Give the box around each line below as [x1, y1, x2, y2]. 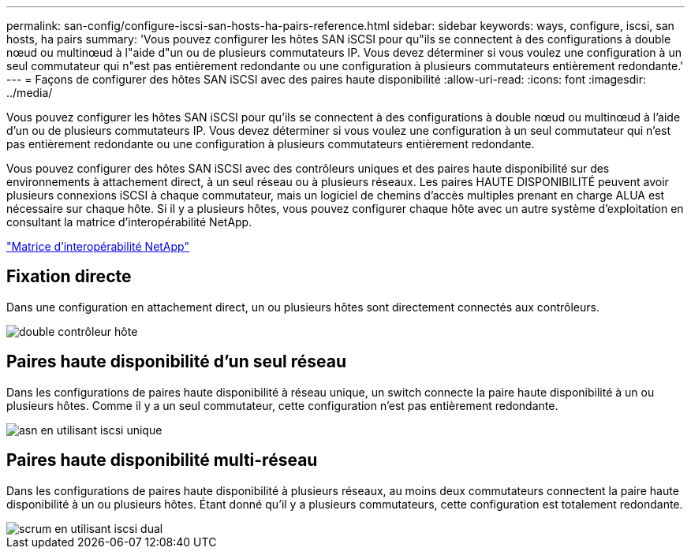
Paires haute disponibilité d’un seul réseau [6, 352, 347, 372]
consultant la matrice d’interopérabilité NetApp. [6, 215, 252, 229]
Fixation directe [6, 266, 132, 287]
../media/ [6, 86, 53, 99]
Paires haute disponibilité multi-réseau [6, 450, 318, 471]
